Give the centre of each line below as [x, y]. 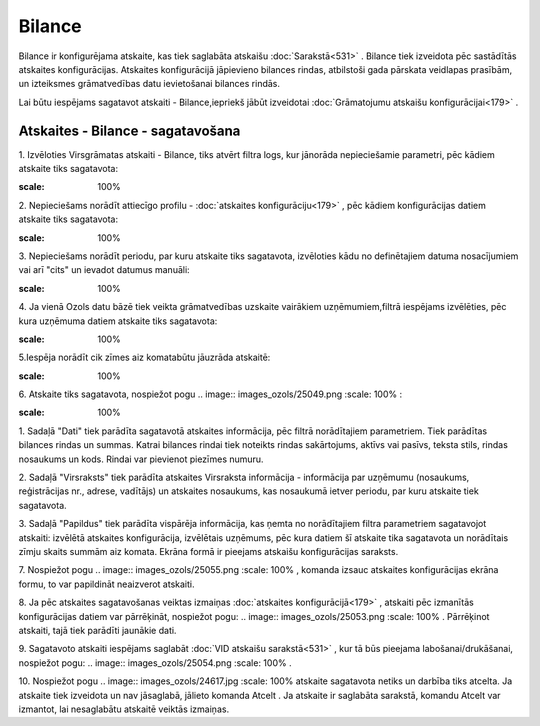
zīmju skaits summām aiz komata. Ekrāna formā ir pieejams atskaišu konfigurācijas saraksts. [208, 551]
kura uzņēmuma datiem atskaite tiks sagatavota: [118, 321]
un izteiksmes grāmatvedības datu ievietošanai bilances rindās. [149, 84]
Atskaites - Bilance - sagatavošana [129, 130]
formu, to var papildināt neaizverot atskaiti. [106, 584]
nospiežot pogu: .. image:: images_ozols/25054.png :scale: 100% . [155, 662]
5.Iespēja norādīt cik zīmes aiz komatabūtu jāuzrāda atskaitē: [144, 357]
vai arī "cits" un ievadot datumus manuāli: [104, 270]
